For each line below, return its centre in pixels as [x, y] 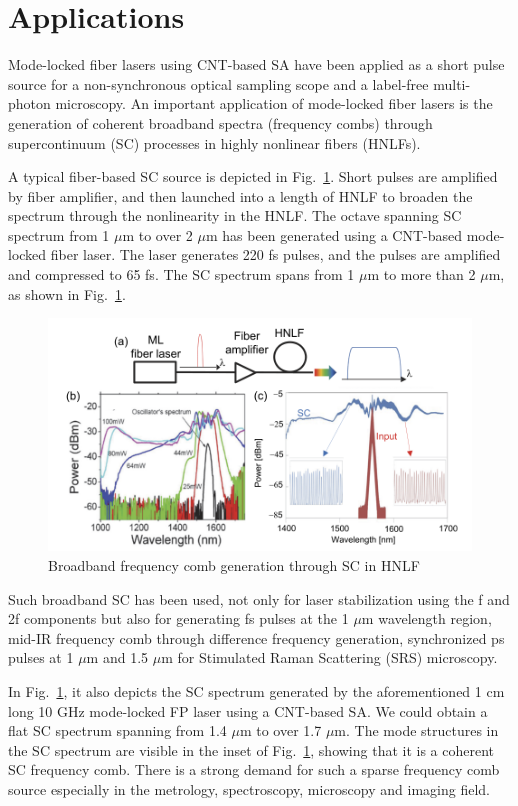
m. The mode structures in [416, 730]
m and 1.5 [117, 657]
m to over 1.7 [280, 730]
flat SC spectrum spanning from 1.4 [117, 730]
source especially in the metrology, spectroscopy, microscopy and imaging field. [249, 789]
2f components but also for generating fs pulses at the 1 [178, 618]
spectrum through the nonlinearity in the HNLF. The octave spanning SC [235, 215]
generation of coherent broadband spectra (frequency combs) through [220, 122]
